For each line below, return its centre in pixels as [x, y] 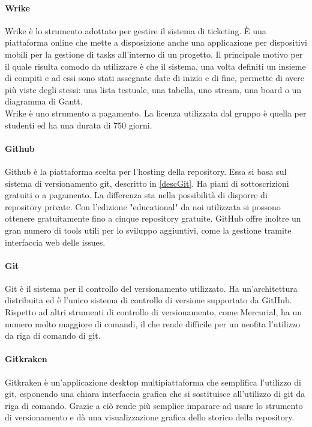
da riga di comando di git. [53, 335]
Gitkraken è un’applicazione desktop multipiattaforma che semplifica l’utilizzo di [153, 382]
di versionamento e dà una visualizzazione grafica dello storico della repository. [150, 417]
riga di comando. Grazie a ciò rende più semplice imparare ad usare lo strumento [154, 405]
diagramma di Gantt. [44, 101]
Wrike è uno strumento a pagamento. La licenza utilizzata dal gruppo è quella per [156, 113]
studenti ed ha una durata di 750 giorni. [79, 125]
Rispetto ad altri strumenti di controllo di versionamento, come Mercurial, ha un [153, 312]
